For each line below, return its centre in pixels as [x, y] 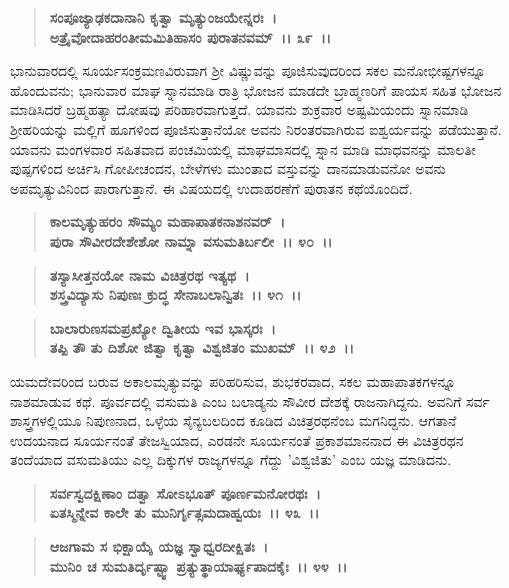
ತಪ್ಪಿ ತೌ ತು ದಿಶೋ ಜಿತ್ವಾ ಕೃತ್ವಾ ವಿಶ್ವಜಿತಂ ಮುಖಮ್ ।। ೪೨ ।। [201, 347]
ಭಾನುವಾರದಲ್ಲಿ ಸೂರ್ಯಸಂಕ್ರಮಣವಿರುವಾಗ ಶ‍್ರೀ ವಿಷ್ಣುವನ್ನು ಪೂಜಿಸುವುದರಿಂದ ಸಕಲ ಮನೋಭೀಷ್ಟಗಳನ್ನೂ [248, 70]
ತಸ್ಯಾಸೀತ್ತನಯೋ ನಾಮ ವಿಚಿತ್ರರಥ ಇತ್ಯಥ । [149, 274]
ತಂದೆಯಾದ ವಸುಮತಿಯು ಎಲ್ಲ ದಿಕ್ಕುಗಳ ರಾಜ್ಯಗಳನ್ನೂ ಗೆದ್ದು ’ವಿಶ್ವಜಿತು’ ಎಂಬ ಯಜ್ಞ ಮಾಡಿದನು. [231, 459]
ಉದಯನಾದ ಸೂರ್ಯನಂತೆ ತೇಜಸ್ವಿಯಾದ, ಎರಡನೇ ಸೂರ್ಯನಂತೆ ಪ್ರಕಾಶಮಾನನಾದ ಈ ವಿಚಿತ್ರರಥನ [237, 439]
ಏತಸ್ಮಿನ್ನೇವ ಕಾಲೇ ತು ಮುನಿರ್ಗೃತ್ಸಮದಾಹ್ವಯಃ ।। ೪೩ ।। [184, 512]
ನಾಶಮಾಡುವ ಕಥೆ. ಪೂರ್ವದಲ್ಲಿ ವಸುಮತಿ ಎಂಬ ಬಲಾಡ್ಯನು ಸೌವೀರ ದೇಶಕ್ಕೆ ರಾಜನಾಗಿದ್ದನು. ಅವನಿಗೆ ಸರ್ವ [250, 400]
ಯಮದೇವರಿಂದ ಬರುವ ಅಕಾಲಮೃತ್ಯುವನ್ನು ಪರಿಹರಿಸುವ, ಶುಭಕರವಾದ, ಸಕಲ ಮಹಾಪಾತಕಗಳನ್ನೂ [233, 380]
